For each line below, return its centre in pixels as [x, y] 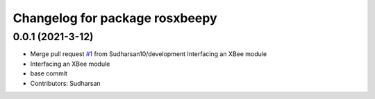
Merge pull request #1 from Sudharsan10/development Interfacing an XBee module [149, 54]
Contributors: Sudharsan [65, 83]
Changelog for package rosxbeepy [115, 18]
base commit [49, 73]
